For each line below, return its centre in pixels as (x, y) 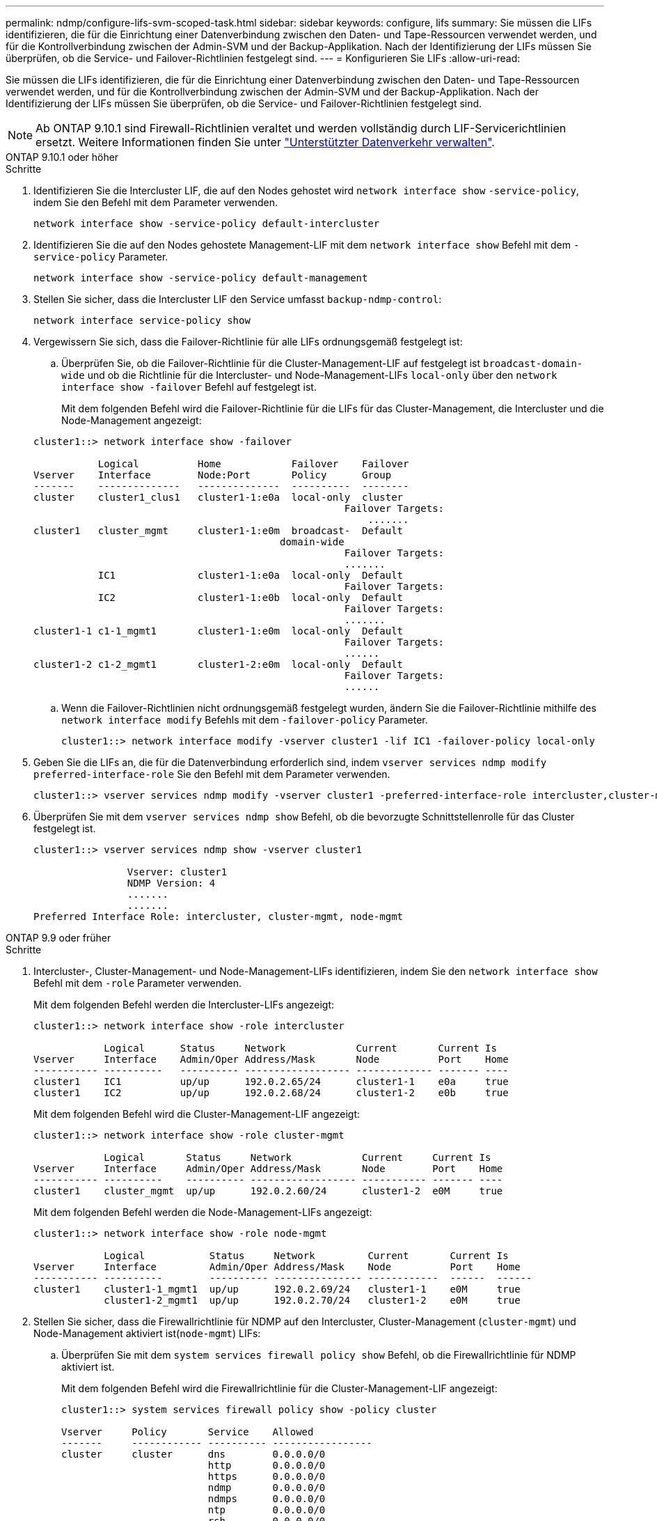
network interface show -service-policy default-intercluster (207, 224)
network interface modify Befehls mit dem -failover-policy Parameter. (245, 720)
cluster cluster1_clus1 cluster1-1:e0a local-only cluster (219, 497)
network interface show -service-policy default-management (201, 278)
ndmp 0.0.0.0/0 (267, 1488)
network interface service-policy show (142, 320)
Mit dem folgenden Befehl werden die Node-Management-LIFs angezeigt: (203, 1212)
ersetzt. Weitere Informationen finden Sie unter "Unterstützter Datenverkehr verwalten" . (265, 142)
